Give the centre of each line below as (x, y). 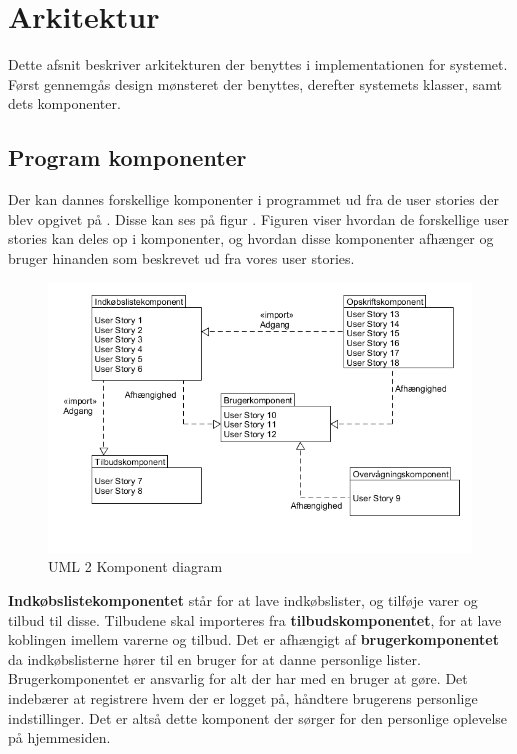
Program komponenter (127, 157)
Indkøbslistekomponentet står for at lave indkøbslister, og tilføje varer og (243, 600)
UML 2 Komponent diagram (135, 566)
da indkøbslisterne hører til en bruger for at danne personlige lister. (214, 658)
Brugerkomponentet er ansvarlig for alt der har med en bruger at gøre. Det (238, 678)
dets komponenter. (64, 103)
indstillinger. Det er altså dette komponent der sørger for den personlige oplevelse (258, 717)
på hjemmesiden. (59, 737)
